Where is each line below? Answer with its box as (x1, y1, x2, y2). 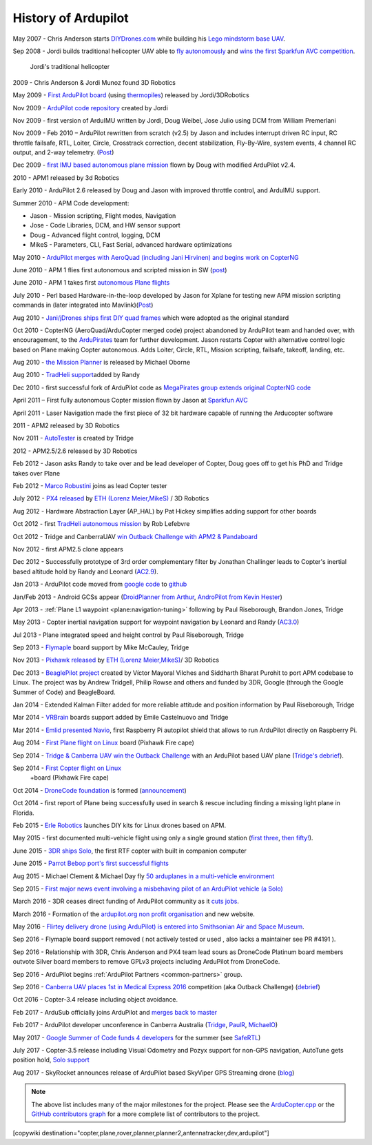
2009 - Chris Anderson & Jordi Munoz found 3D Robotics (12, 78, 176, 86)
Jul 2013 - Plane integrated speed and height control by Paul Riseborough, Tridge (12, 631, 245, 639)
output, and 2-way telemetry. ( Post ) (12, 148, 114, 156)
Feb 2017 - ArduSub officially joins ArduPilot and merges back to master (12, 1008, 218, 1016)
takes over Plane (12, 469, 61, 477)
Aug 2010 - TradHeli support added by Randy (12, 371, 141, 379)
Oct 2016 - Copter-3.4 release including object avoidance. (12, 995, 178, 1004)
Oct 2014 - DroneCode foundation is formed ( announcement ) (12, 786, 187, 794)
